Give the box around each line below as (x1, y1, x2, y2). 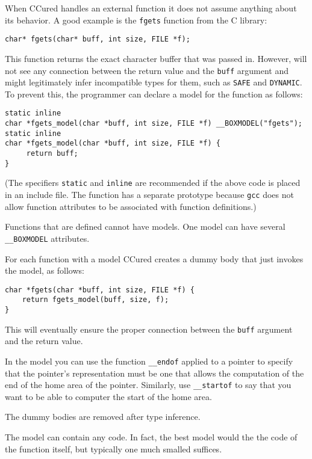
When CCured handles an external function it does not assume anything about (5, 2, 297, 14)
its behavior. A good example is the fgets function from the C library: (5, 13, 267, 26)
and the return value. (5, 334, 83, 347)
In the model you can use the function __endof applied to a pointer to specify (5, 354, 293, 367)
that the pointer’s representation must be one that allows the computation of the (5, 366, 304, 379)
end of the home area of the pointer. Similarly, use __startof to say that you (5, 378, 292, 391)
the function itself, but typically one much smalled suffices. (5, 442, 222, 455)
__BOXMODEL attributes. (5, 232, 90, 244)
